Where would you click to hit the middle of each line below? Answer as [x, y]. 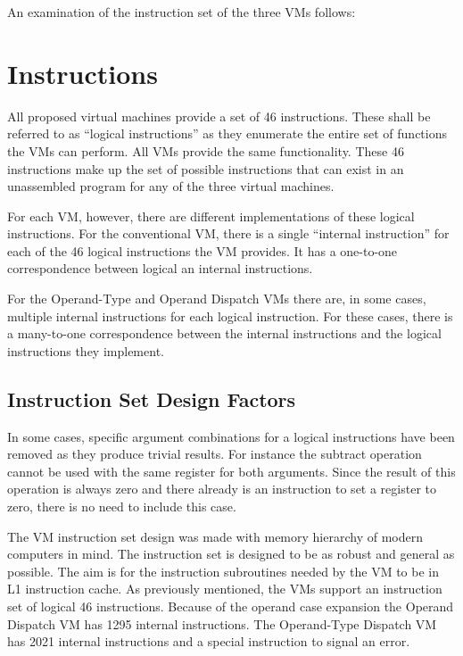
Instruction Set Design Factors [152, 399]
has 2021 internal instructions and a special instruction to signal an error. [209, 641]
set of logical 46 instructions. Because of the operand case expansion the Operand [231, 606]
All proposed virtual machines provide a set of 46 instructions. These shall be [219, 116]
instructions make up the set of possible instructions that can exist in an [206, 168]
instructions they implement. [86, 350]
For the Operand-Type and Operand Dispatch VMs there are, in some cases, [217, 299]
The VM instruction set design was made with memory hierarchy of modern [215, 536]
